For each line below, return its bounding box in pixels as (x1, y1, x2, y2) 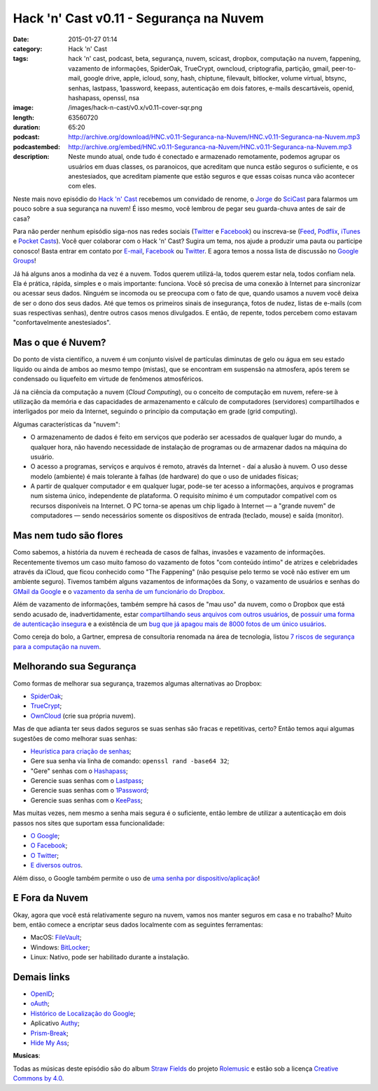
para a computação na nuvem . (13, 642, 101, 651)
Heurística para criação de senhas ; (30, 746, 132, 756)
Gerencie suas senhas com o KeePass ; (30, 795, 143, 805)
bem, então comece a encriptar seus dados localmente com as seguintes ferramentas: (13, 920, 263, 929)
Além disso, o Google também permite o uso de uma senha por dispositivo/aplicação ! (13, 874, 260, 882)
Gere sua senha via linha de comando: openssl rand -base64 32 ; (30, 757, 230, 765)
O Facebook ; (30, 841, 68, 850)
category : (13, 44, 43, 53)
